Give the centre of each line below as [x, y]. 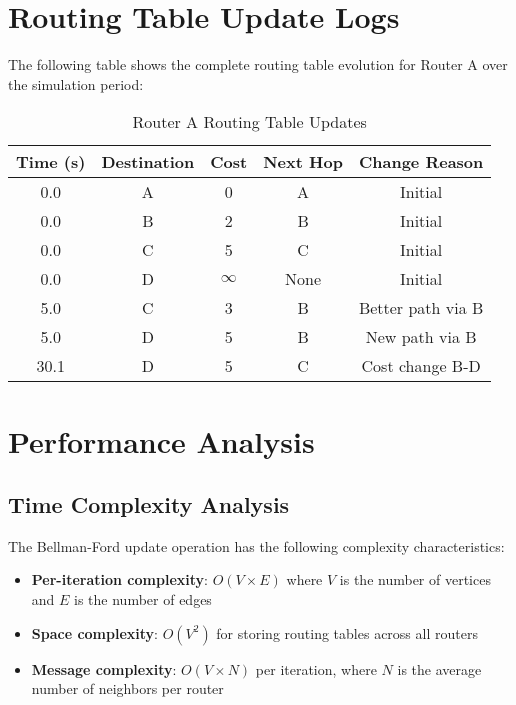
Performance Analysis [161, 440]
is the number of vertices [415, 579]
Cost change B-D [421, 366]
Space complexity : [94, 632]
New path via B [421, 337]
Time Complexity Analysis [149, 504]
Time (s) [51, 162]
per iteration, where [316, 668]
